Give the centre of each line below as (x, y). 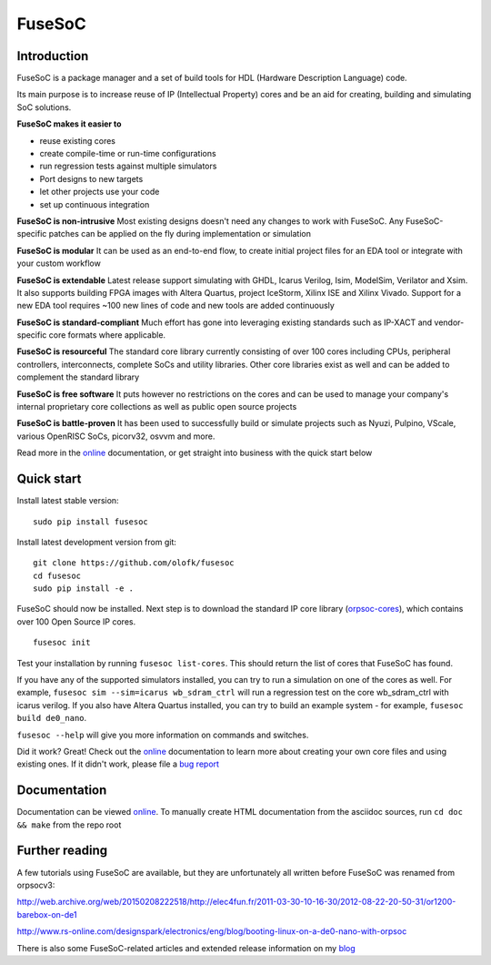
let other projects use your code (100, 192)
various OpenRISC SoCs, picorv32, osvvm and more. (116, 436)
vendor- (449, 322)
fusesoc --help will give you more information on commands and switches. (163, 735)
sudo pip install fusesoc (91, 522)
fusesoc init (62, 643)
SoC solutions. (44, 107)
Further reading (62, 851)
